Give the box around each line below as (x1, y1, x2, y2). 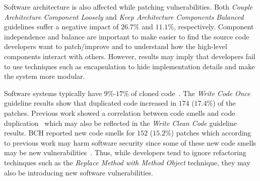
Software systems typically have (4, 87, 102, 98)
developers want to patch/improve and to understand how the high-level (4, 41, 227, 52)
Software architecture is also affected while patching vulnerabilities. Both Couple (4, 2, 253, 12)
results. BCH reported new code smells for (4, 127, 135, 138)
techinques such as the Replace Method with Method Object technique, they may (4, 157, 250, 167)
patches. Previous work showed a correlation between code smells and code (4, 107, 235, 118)
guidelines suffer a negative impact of (4, 21, 119, 32)
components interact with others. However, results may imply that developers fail (4, 51, 255, 61)
